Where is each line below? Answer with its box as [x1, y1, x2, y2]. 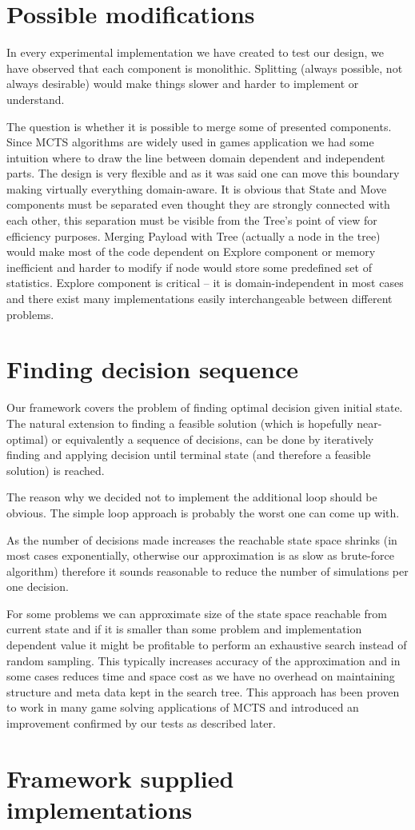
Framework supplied [6, 761, 234, 794]
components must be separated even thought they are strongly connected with [6, 196, 390, 213]
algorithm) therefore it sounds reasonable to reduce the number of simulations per [6, 562, 409, 579]
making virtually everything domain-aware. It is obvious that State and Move [6, 180, 387, 197]
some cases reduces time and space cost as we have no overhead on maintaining [6, 668, 395, 684]
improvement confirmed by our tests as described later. [6, 715, 276, 732]
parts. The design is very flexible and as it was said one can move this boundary [6, 165, 400, 182]
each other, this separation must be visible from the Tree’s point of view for [6, 212, 377, 229]
